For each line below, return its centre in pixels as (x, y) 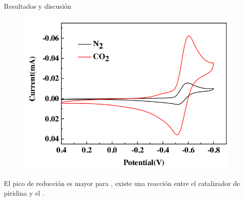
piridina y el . (24, 193)
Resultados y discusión (38, 6)
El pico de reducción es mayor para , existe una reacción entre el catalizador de (122, 183)
